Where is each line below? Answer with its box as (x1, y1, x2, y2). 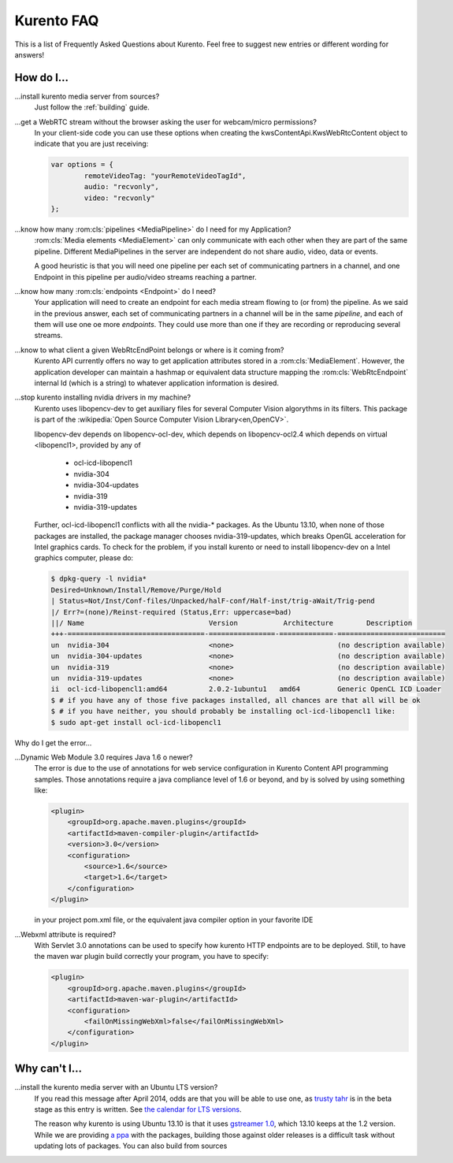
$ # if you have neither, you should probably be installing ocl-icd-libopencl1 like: (50, 707, 396, 716)
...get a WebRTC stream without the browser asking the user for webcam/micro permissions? (14, 117, 317, 126)
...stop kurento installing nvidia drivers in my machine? (14, 392, 191, 402)
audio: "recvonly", (84, 182, 159, 191)
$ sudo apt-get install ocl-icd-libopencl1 (50, 718, 222, 726)
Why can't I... (14, 1062, 83, 1076)
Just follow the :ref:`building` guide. (34, 102, 150, 112)
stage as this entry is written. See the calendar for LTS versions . (34, 1104, 242, 1114)
